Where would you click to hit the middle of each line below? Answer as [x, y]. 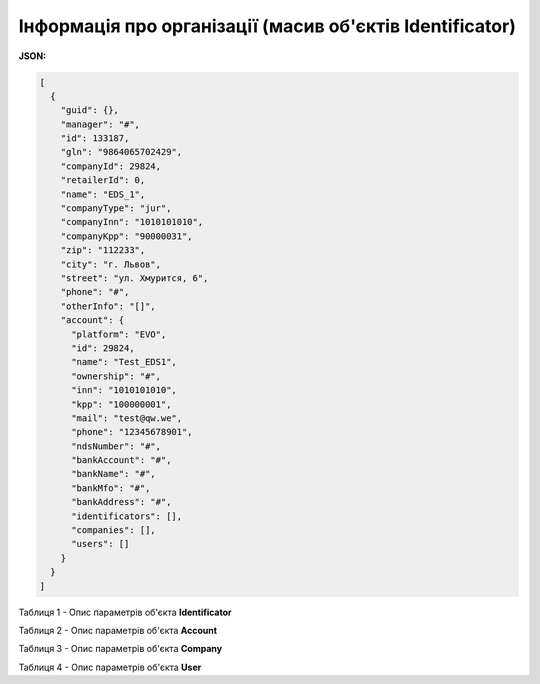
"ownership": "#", [116, 376]
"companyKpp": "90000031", [127, 236]
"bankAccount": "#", [121, 460]
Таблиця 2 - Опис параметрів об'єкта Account [118, 630]
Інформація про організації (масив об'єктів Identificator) [267, 26]
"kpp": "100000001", [121, 404]
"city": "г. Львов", [111, 264]
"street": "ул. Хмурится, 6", [134, 278]
